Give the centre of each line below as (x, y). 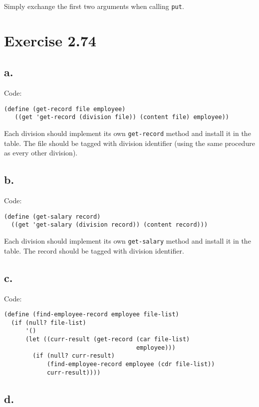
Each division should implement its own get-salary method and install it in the (128, 241)
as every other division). (41, 153)
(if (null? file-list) (49, 323)
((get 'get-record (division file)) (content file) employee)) (122, 117)
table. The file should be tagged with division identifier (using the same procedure (129, 143)
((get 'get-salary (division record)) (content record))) (110, 225)
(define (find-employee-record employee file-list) (92, 315)
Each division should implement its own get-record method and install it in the (128, 133)
